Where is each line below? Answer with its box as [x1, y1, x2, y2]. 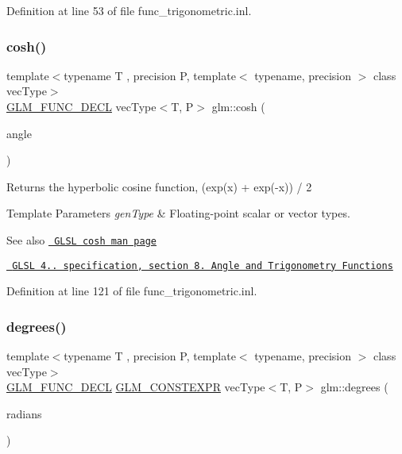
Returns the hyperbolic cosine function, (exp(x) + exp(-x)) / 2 [6, 178, 312, 194]
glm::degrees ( [320, 379, 388, 395]
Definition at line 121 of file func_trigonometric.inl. [6, 283, 257, 299]
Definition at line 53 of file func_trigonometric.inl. [6, 2, 252, 18]
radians [6, 405, 42, 421]
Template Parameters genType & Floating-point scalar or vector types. [6, 205, 350, 221]
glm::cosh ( [211, 98, 265, 114]
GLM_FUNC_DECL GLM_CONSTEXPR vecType [6, 379, 265, 395]
